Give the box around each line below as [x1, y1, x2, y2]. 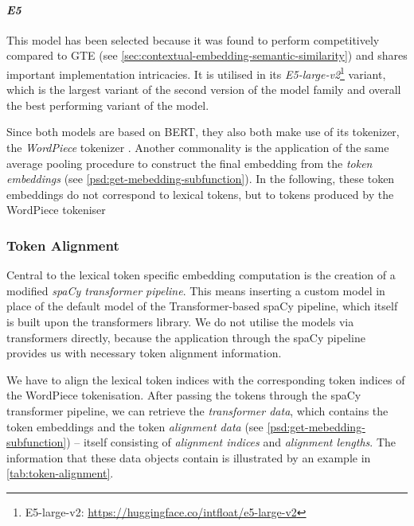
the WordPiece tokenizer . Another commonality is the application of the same [6, 139, 389, 156]
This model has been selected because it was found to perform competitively [6, 31, 380, 48]
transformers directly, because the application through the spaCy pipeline [6, 329, 365, 345]
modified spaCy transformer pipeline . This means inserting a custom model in [6, 282, 385, 298]
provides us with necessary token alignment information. [6, 345, 282, 361]
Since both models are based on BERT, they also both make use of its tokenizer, [6, 123, 400, 140]
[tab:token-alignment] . [6, 465, 114, 481]
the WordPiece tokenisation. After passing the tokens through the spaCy [6, 387, 361, 403]
